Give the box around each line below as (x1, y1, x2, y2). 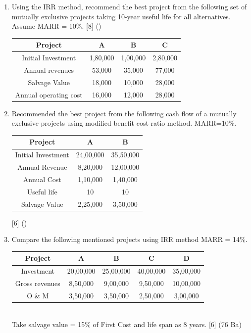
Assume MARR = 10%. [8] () (11, 21, 101, 31)
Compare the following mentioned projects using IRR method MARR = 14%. (11, 234, 248, 244)
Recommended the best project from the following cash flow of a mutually (11, 108, 237, 118)
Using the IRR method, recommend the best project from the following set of (11, 1, 247, 11)
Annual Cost (23, 174, 61, 184)
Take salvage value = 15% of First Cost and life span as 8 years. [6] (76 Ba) (11, 319, 242, 329)
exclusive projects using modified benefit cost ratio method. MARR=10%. (11, 118, 237, 128)
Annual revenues (24, 64, 74, 75)
